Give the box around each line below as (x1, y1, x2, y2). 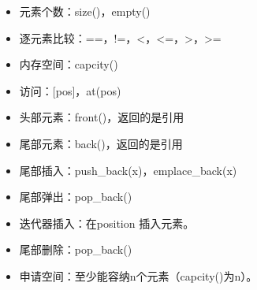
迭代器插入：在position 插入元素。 (19, 214, 195, 231)
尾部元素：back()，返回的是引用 (19, 135, 183, 151)
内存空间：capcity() (19, 56, 118, 72)
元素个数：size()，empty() (19, 3, 151, 19)
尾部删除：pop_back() (19, 241, 132, 258)
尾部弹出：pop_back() (19, 188, 132, 205)
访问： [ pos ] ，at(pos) (19, 82, 121, 99)
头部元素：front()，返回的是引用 (19, 109, 184, 125)
